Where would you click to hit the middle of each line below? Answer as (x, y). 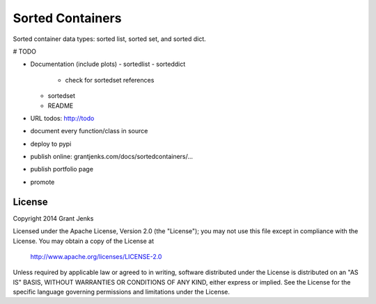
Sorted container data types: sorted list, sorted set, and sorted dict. (110, 39)
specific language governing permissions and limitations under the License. (121, 292)
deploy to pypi (51, 144)
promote (42, 182)
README (61, 105)
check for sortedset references (110, 80)
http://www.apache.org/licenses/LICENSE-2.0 (96, 256)
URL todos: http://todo (62, 118)
